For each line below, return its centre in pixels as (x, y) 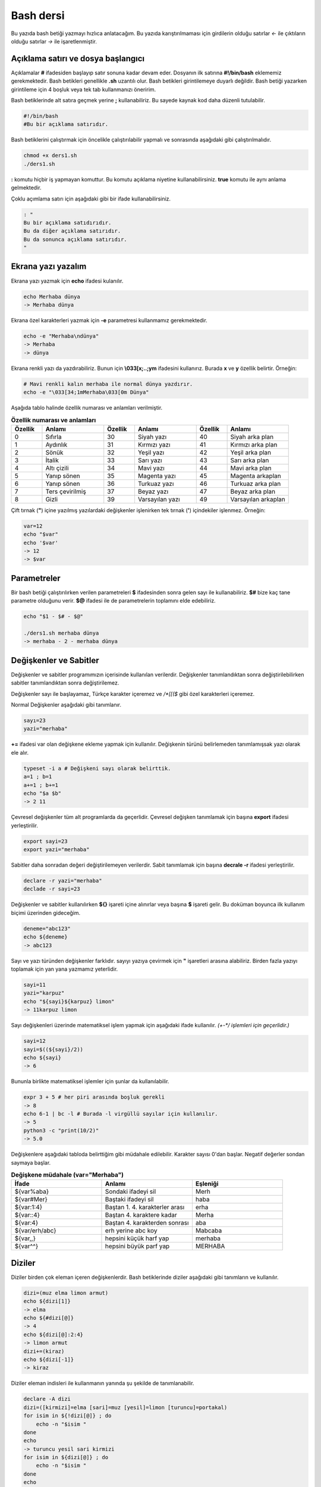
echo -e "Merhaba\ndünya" (61, 336)
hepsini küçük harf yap (137, 1238)
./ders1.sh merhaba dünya (61, 633)
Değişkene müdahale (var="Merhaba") (67, 1175)
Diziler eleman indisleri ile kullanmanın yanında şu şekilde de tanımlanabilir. (103, 1384)
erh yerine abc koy (131, 1231)
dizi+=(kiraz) (44, 1351)
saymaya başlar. (31, 1162)
